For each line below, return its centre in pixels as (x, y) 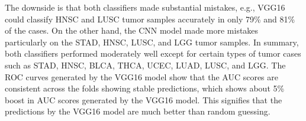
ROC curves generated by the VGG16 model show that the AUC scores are (141, 76)
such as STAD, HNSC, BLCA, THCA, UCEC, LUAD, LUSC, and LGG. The (145, 65)
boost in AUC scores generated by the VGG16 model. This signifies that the (144, 99)
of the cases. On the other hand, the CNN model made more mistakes (132, 30)
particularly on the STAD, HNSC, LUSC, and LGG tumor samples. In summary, (152, 42)
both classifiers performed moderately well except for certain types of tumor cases (153, 53)
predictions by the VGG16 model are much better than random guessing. (138, 111)
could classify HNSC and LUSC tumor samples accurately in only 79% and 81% (150, 19)
